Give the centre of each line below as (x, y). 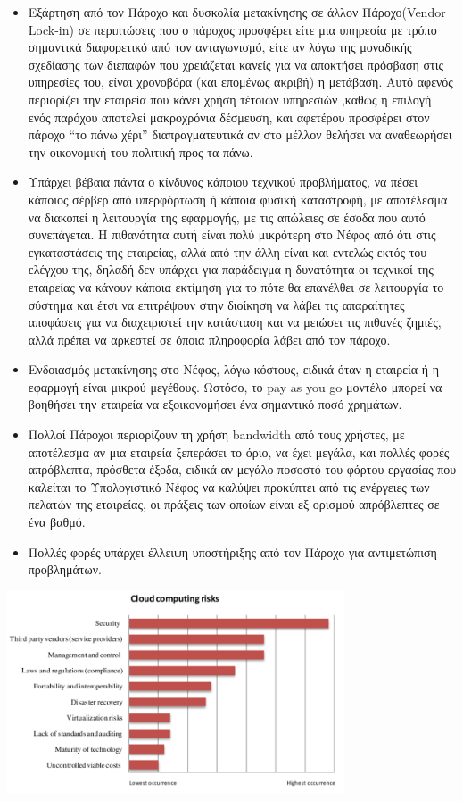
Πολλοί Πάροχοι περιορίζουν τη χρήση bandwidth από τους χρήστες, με (216, 434)
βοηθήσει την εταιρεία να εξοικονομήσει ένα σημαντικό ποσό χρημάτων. (215, 404)
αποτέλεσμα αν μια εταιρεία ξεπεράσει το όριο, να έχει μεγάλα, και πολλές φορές (239, 451)
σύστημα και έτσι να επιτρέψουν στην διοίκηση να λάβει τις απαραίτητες (216, 304)
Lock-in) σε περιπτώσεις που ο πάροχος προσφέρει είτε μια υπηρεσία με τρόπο (232, 29)
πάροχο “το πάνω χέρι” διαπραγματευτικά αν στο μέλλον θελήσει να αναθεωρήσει (240, 134)
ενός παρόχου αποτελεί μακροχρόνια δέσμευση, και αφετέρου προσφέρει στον (229, 117)
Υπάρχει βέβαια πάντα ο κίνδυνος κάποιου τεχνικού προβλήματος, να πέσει (223, 182)
